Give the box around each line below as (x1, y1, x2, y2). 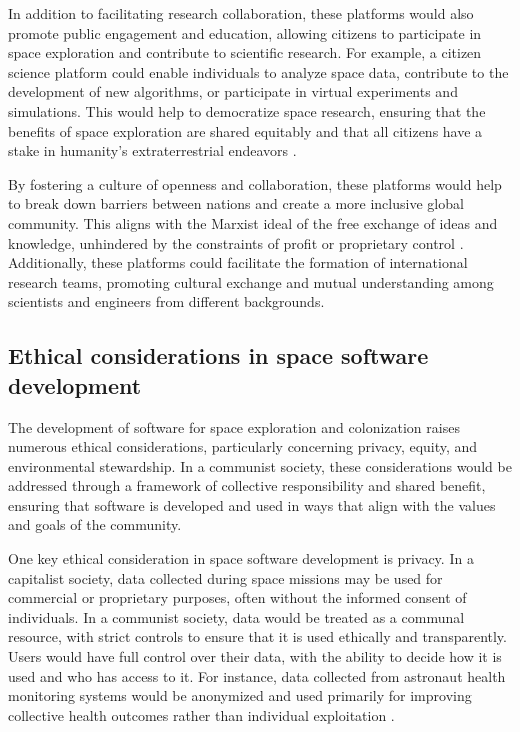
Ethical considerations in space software (8, 340, 429, 371)
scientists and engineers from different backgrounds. (8, 291, 325, 312)
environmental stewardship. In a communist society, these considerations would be (8, 455, 512, 476)
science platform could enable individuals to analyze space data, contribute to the (8, 61, 509, 82)
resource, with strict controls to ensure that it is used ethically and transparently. (8, 626, 507, 647)
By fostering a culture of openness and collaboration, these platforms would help (8, 173, 502, 194)
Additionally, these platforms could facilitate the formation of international (8, 252, 468, 273)
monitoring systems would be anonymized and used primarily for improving (8, 685, 472, 706)
